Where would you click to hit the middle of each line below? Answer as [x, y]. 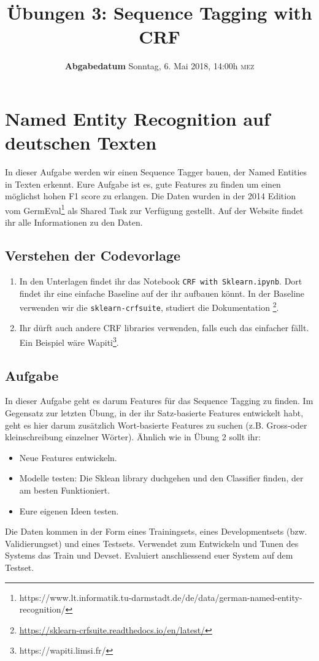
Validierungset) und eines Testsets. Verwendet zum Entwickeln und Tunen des [152, 543]
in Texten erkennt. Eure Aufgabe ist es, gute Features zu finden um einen [143, 184]
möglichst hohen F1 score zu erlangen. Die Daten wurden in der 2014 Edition [150, 196]
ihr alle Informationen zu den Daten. [74, 222]
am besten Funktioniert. [65, 490]
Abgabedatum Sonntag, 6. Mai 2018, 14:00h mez [159, 66]
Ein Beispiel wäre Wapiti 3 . [69, 341]
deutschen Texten [81, 143]
